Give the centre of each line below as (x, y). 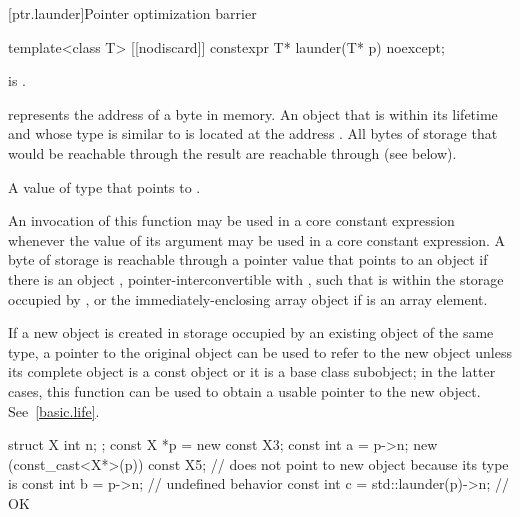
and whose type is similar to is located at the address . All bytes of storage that (253, 133)
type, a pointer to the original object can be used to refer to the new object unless (260, 351)
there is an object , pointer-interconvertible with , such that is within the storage (256, 278)
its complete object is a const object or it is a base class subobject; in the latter (252, 371)
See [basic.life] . (54, 410)
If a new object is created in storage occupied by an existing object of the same (251, 332)
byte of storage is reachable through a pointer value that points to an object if (248, 259)
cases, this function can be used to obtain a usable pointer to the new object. (244, 390)
